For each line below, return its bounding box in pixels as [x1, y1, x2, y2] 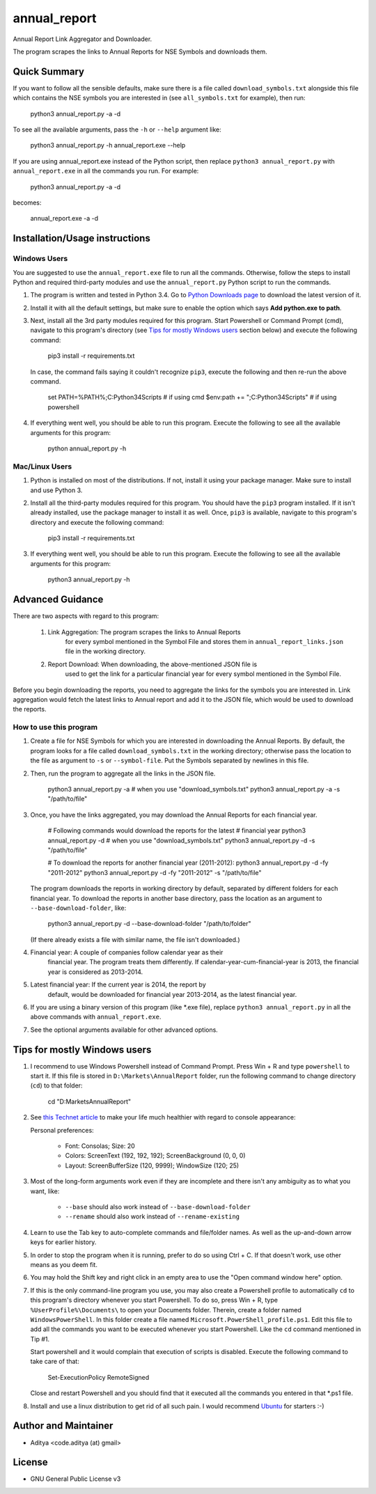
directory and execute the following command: [30, 518, 164, 526]
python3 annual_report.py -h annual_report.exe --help [30, 141, 186, 150]
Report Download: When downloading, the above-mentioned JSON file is [47, 660, 258, 668]
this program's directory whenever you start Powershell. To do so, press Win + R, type [30, 1296, 279, 1305]
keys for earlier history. [30, 1238, 97, 1246]
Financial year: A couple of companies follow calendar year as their [30, 948, 224, 957]
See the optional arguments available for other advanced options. [30, 1025, 219, 1034]
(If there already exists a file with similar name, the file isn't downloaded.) [30, 935, 240, 943]
